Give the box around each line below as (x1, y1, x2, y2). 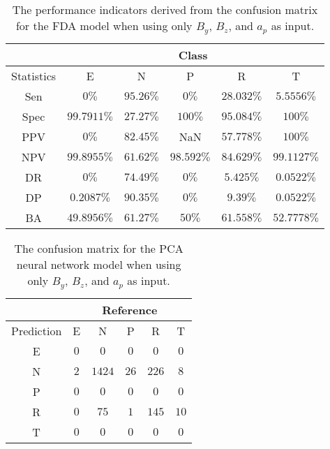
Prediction (11, 322, 62, 339)
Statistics (11, 67, 57, 84)
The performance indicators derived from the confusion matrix (12, 1, 318, 17)
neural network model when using (16, 256, 181, 272)
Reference (102, 301, 158, 318)
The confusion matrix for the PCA (14, 240, 183, 256)
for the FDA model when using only (15, 17, 193, 34)
